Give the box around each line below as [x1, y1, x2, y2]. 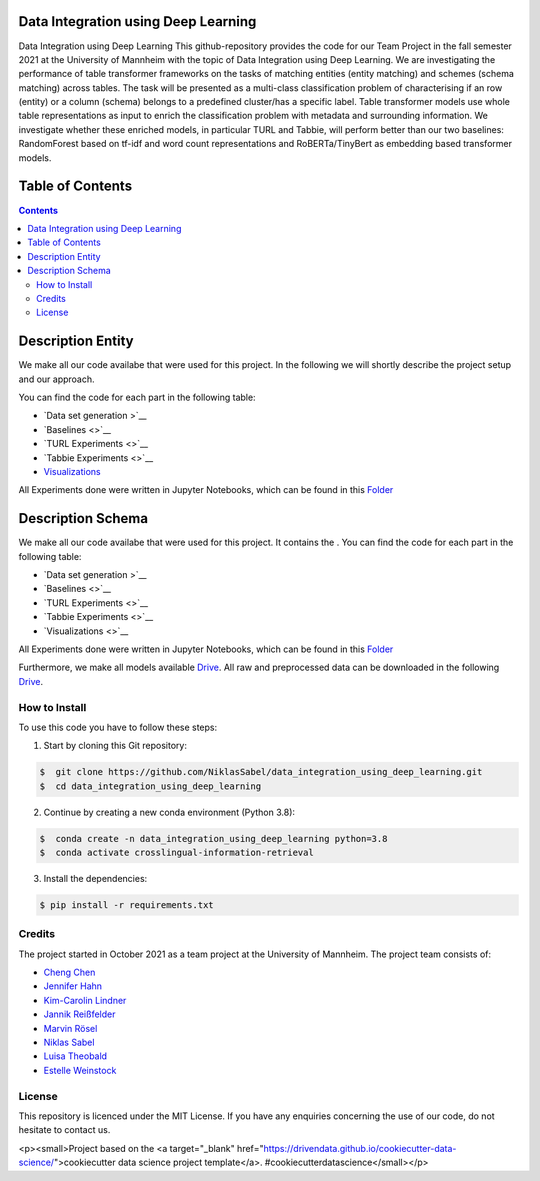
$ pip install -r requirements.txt [39, 899, 214, 910]
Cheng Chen [43, 966, 96, 979]
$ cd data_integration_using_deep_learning [39, 780, 262, 792]
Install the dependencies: [43, 872, 148, 884]
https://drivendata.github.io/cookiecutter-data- [263, 1142, 457, 1154]
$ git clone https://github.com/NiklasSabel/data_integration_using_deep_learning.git [39, 766, 483, 778]
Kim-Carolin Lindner [43, 994, 127, 1006]
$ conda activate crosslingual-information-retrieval [39, 847, 314, 858]
